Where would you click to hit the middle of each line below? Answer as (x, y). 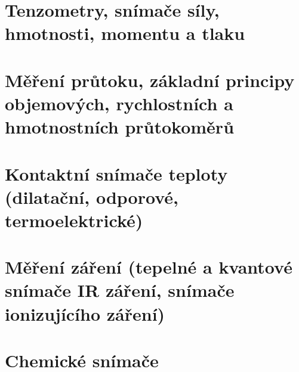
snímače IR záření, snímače (120, 290)
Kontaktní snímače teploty (116, 173)
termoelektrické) (74, 220)
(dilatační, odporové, (92, 196)
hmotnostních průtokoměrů (120, 127)
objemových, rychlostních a (119, 103)
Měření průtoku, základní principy (150, 80)
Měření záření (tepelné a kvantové (149, 267)
